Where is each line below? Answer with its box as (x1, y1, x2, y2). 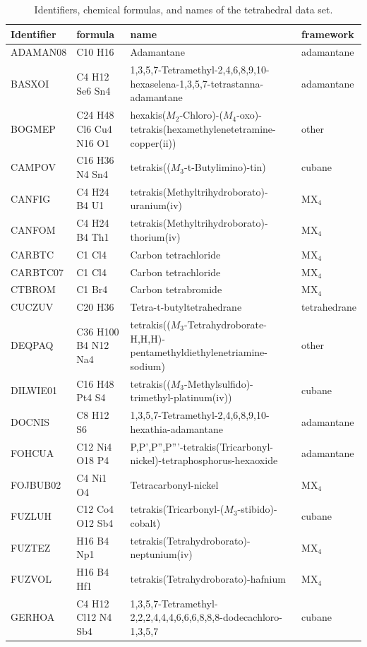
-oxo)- (236, 107, 262, 122)
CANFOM (11, 222, 56, 237)
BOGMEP (11, 121, 56, 136)
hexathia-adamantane (130, 421, 223, 436)
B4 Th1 (76, 229, 109, 244)
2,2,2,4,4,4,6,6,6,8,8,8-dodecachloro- (130, 610, 282, 624)
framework (301, 26, 354, 41)
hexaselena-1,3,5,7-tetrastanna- (130, 76, 264, 90)
